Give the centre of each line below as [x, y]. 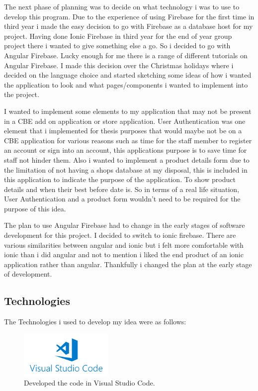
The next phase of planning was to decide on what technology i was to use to [122, 6]
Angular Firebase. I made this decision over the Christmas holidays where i [119, 65]
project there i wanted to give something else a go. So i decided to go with [117, 46]
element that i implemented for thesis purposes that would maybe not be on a [123, 131]
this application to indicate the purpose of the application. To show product [120, 179]
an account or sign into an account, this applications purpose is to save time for [126, 150]
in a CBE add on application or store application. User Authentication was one [125, 121]
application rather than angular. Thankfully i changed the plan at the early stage [128, 264]
